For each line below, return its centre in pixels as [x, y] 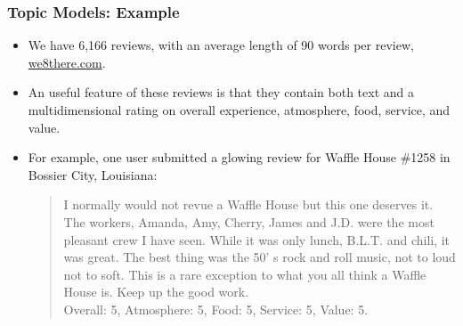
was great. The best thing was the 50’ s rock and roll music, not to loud [260, 257]
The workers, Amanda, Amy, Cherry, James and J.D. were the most [249, 221]
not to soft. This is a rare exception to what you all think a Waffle [245, 274]
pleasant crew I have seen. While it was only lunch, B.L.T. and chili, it [257, 239]
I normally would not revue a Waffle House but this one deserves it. [248, 204]
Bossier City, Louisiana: [93, 174]
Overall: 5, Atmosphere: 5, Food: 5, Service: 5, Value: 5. [216, 309]
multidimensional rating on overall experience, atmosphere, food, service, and [239, 110]
